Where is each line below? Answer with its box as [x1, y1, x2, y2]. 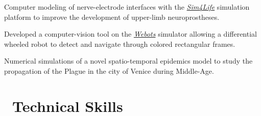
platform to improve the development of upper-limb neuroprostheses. [4, 11, 220, 22]
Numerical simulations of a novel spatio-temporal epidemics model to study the [4, 55, 253, 66]
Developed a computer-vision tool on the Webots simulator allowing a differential [4, 28, 257, 39]
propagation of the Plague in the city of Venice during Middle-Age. [4, 65, 214, 76]
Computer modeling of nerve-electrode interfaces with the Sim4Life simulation [4, 2, 250, 12]
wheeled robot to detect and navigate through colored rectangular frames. [4, 38, 235, 49]
